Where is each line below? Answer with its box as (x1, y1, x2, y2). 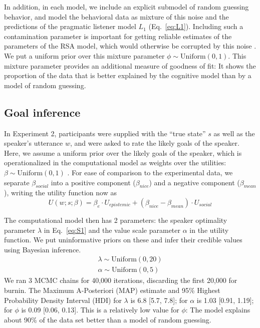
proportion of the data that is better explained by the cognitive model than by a (4, 70, 251, 81)
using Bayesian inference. (4, 244, 81, 254)
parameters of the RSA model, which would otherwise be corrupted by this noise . (4, 41, 256, 51)
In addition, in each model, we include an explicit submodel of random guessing (4, 2, 249, 12)
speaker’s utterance (4, 138, 63, 148)
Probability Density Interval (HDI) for (4, 294, 122, 305)
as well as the (213, 128, 255, 138)
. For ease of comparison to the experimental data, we (67, 167, 233, 177)
